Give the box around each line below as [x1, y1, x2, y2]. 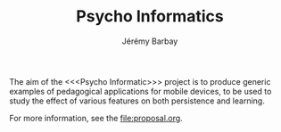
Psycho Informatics [75, 6, 225, 27]
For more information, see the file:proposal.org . [9, 112, 183, 123]
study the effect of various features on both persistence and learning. [9, 95, 265, 106]
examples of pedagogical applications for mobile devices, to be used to [9, 86, 272, 96]
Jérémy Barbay [121, 36, 178, 46]
